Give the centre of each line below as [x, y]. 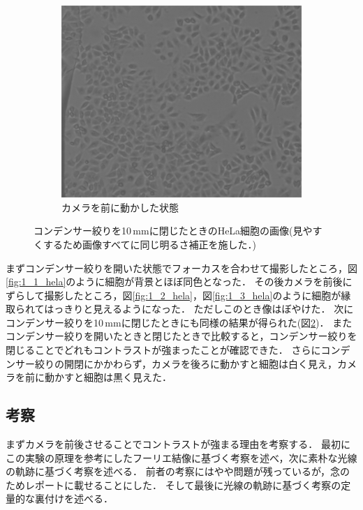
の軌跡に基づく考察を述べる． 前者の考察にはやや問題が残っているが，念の [178, 471]
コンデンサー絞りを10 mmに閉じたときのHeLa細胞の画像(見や [173, 231]
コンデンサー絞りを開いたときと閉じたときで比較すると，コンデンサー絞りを [181, 336]
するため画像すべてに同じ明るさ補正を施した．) [149, 244]
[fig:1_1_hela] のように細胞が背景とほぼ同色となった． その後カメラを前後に [179, 282]
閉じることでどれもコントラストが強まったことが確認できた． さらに [163, 350]
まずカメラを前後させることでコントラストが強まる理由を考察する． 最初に [178, 444]
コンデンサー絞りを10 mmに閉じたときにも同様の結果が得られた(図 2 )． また [179, 322]
